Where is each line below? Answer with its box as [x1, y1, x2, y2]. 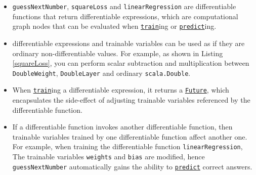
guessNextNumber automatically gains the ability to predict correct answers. [12, 161, 252, 171]
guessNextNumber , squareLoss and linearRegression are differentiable [12, 1, 236, 11]
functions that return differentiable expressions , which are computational [12, 11, 238, 21]
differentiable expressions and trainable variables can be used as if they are [12, 37, 245, 48]
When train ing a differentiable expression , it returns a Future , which [12, 84, 229, 95]
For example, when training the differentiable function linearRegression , [12, 141, 243, 152]
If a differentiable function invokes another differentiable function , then [12, 121, 233, 132]
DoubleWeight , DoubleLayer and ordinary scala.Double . [12, 67, 191, 78]
